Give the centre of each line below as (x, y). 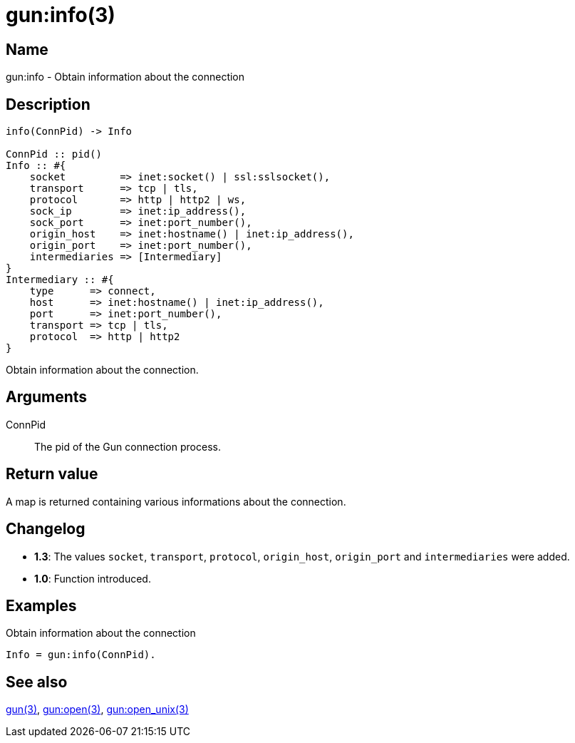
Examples (41, 605)
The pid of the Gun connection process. (128, 446)
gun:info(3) (61, 15)
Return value (52, 474)
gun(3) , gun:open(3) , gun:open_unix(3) (97, 709)
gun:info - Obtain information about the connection (125, 77)
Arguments (47, 397)
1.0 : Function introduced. (93, 578)
